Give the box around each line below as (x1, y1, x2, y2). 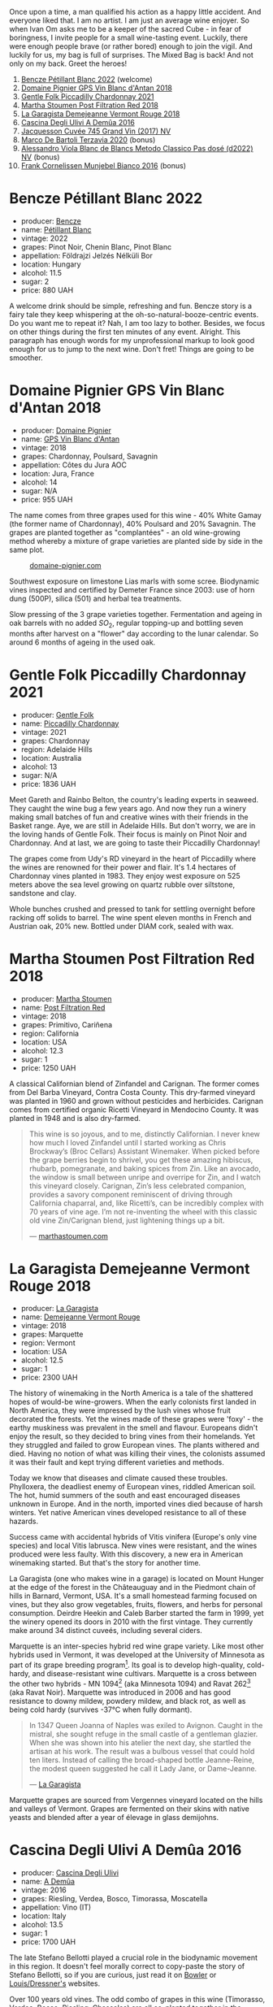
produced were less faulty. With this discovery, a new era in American (9, 1549, 243, 1559)
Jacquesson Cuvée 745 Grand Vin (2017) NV (20, 126, 171, 136)
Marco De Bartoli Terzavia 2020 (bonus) (20, 135, 156, 145)
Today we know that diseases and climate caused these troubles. (9, 1473, 228, 1483)
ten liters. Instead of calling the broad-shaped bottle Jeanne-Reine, (28, 1755, 255, 1765)
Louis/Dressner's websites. (9, 1979, 101, 1988)
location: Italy (20, 1910, 67, 1921)
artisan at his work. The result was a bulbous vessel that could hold (28, 1746, 255, 1756)
